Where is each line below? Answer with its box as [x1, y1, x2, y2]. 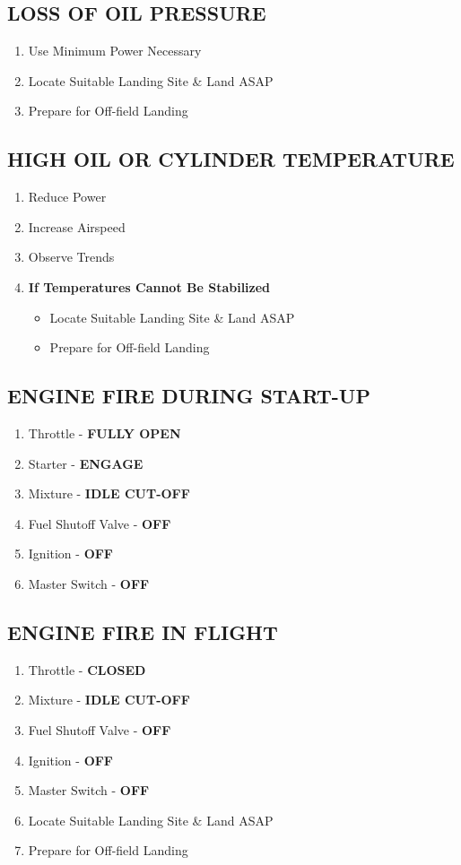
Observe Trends [28, 247, 115, 266]
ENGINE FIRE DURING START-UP [7, 382, 370, 410]
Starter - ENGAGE [28, 454, 144, 472]
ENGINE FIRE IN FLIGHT [7, 618, 278, 645]
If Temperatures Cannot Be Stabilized [28, 277, 271, 296]
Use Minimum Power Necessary [28, 41, 202, 60]
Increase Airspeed [28, 217, 126, 236]
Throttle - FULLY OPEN [28, 423, 181, 442]
